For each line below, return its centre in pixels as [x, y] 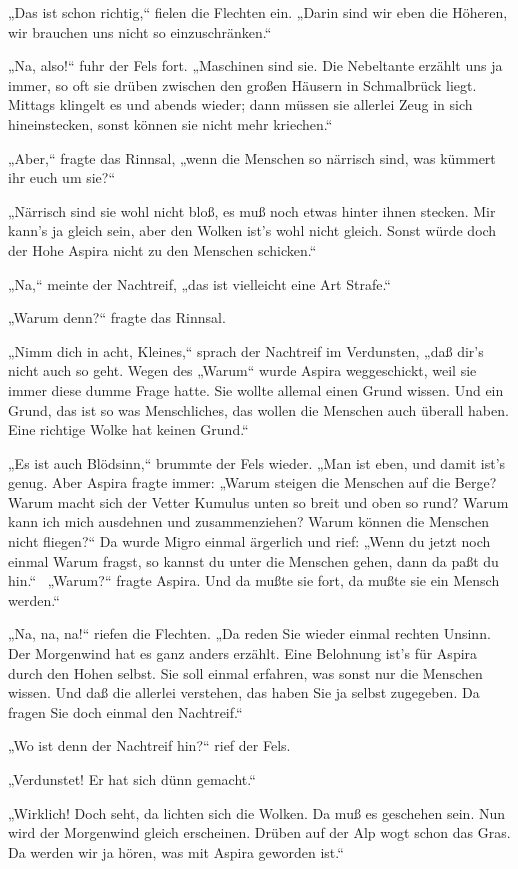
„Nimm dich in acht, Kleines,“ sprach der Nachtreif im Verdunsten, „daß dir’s [246, 350]
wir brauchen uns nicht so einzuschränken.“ [140, 31]
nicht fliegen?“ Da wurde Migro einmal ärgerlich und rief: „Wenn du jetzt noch [249, 541]
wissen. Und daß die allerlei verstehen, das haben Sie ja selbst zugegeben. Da [244, 692]
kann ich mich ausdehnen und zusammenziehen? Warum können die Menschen [248, 521]
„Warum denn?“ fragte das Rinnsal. [117, 317]
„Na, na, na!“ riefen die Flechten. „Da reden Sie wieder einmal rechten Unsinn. [249, 633]
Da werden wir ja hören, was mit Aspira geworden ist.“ [176, 851]
